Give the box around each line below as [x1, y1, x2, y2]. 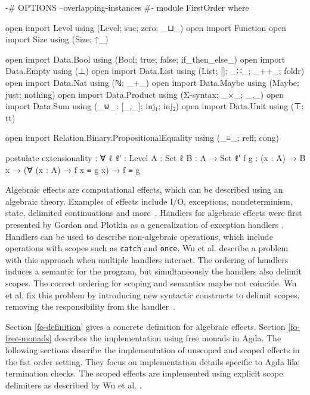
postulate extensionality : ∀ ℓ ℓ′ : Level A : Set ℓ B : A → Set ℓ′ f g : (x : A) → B [5, 151, 306, 163]
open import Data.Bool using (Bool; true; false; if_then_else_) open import [5, 53, 286, 65]
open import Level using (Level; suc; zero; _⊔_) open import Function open [5, 21, 287, 33]
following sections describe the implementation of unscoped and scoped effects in [5, 343, 300, 356]
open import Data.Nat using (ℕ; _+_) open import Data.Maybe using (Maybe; [5, 76, 299, 88]
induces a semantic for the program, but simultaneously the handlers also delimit [5, 265, 302, 277]
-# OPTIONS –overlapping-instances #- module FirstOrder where [5, 1, 249, 13]
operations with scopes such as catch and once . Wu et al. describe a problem [5, 242, 289, 254]
